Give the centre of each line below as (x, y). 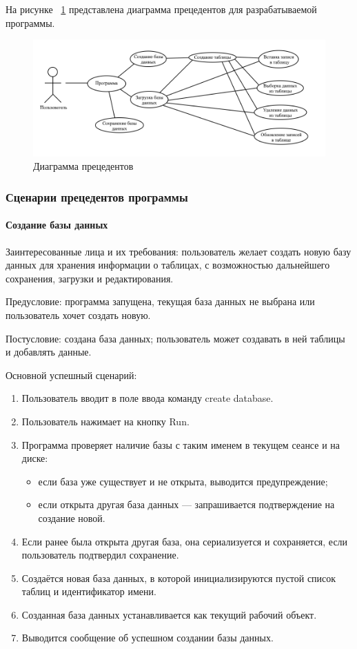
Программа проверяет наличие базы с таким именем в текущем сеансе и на (181, 444)
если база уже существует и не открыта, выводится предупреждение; (183, 481)
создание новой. (72, 517)
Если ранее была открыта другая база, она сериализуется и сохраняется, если (185, 541)
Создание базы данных (57, 225)
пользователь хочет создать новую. (78, 314)
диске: (35, 458)
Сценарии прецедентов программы (97, 196)
